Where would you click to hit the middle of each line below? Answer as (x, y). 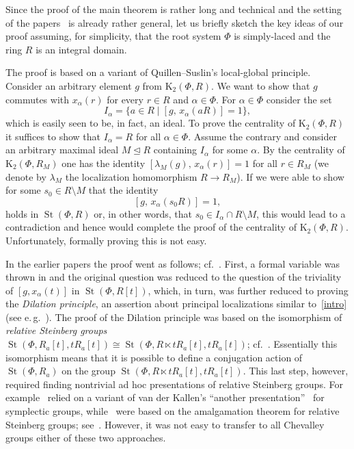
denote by (26, 176)
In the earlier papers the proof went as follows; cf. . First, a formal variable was (173, 263)
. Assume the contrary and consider (262, 136)
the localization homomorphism (131, 176)
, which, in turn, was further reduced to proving (248, 290)
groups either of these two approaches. (86, 438)
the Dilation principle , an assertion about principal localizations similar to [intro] (176, 304)
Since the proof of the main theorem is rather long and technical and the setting (174, 9)
